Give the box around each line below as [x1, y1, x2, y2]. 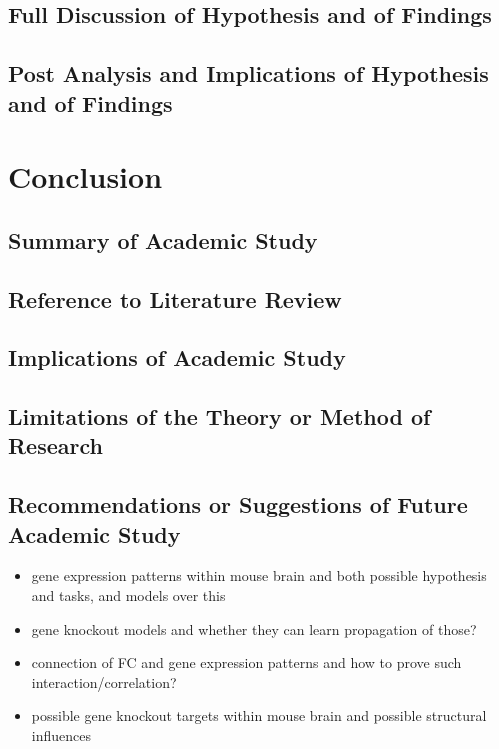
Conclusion [8, 156, 163, 197]
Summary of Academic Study [8, 224, 318, 255]
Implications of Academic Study [8, 342, 346, 373]
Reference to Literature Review [8, 283, 342, 314]
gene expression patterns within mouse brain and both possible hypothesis [31, 565, 487, 586]
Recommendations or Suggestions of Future [8, 489, 468, 520]
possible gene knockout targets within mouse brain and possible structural [31, 705, 487, 726]
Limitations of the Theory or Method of [8, 401, 431, 432]
